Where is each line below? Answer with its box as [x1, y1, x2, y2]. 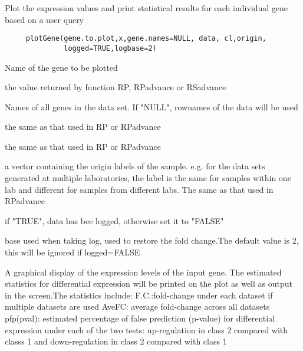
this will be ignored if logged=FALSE [5, 246, 140, 258]
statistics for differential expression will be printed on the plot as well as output [5, 277, 292, 290]
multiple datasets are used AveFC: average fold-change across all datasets [5, 300, 270, 313]
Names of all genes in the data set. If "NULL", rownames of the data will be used [5, 100, 298, 113]
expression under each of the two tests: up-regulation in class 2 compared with [5, 323, 288, 336]
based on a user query [5, 13, 84, 25]
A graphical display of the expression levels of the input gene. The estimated [5, 265, 282, 278]
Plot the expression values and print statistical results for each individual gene [5, 2, 288, 14]
